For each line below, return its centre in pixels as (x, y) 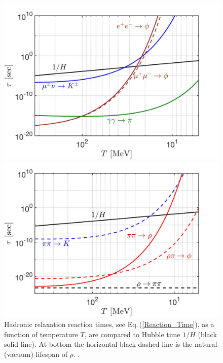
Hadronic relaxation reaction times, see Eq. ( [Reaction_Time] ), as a (109, 324)
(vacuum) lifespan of (36, 354)
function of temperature (41, 334)
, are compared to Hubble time (132, 334)
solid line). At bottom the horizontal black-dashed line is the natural (111, 344)
